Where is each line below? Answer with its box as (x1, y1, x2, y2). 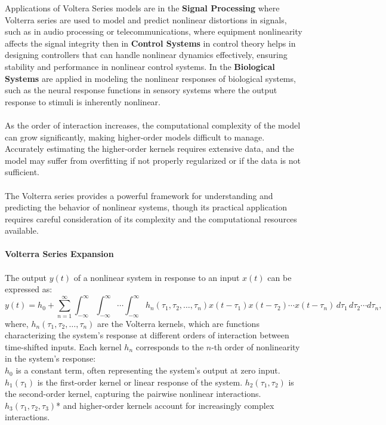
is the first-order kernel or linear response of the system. (37, 375, 243, 388)
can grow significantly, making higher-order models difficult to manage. (5, 130, 265, 143)
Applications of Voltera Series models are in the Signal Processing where (5, 2, 280, 14)
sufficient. (5, 166, 40, 178)
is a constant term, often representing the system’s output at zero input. (16, 364, 280, 377)
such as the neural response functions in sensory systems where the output (5, 84, 277, 96)
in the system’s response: (5, 352, 96, 365)
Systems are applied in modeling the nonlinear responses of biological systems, (5, 72, 296, 84)
